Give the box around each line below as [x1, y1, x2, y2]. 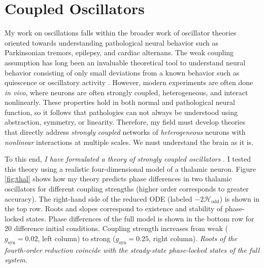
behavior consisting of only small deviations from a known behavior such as [5, 67, 240, 78]
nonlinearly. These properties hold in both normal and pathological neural [5, 97, 235, 107]
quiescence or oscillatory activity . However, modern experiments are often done [5, 77, 253, 88]
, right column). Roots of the [148, 233, 237, 243]
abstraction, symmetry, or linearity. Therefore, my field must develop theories [5, 117, 246, 127]
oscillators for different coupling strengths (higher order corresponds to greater [5, 183, 249, 194]
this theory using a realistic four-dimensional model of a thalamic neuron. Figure [5, 163, 256, 174]
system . [5, 254, 27, 265]
